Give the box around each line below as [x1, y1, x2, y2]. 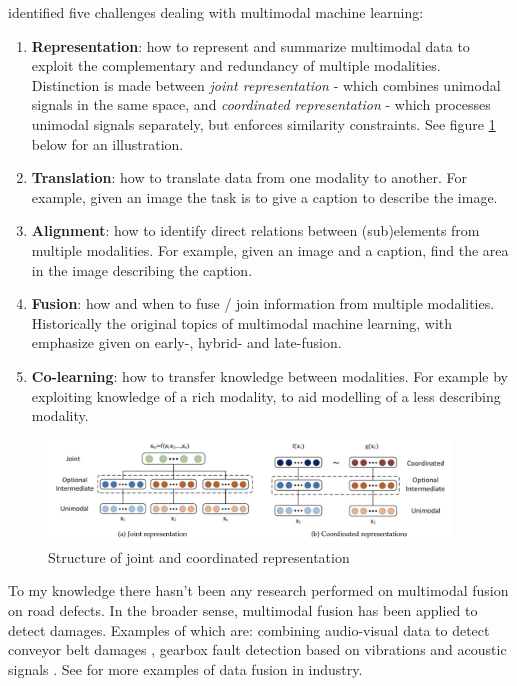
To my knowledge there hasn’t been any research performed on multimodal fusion [8, 580, 509, 601]
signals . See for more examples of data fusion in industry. [8, 658, 363, 679]
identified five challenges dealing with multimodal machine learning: [8, 2, 424, 22]
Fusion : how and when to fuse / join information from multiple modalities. [31, 293, 495, 314]
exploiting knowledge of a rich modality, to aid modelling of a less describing [31, 385, 501, 406]
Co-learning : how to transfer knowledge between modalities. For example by [31, 365, 508, 386]
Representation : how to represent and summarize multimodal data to [31, 35, 470, 56]
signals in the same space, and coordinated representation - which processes [31, 94, 491, 115]
